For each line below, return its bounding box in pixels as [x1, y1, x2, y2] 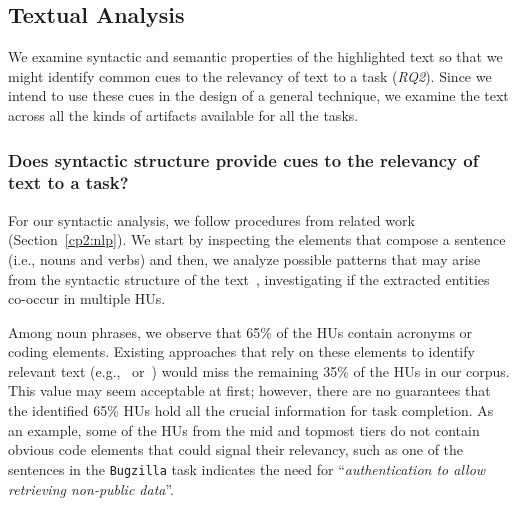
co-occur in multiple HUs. [8, 288, 166, 309]
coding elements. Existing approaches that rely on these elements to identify [8, 341, 475, 362]
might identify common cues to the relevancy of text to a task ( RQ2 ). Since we [8, 65, 492, 86]
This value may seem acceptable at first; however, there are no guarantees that [8, 380, 491, 401]
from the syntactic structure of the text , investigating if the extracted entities [8, 268, 490, 289]
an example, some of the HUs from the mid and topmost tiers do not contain [8, 419, 480, 440]
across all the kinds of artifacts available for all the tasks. [8, 104, 359, 125]
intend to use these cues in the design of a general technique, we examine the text [8, 85, 509, 106]
